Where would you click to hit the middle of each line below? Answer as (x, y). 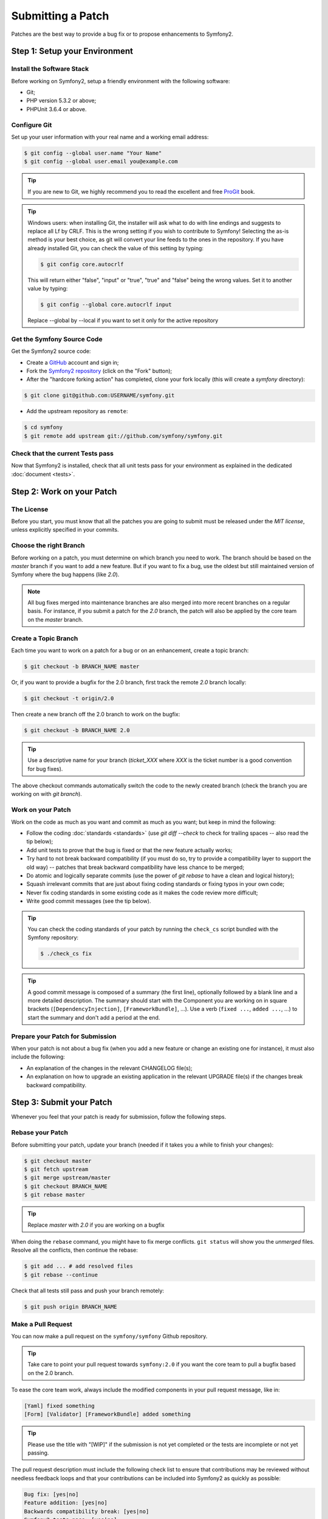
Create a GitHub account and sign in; (73, 362)
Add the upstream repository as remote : (77, 411)
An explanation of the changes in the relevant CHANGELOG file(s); (109, 1068)
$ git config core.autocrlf (82, 264)
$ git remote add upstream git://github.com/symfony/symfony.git (123, 436)
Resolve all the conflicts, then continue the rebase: (74, 1250)
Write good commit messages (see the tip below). (89, 901)
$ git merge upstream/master (67, 1178)
